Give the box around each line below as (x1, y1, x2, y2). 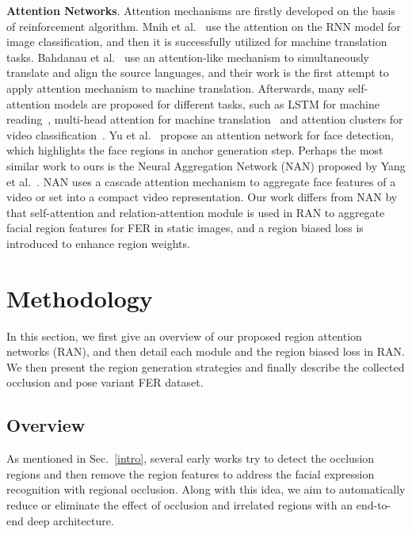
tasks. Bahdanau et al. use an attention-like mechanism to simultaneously (6, 48, 369, 65)
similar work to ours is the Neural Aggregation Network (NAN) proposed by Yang (6, 157, 406, 174)
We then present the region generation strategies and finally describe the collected (6, 358, 405, 375)
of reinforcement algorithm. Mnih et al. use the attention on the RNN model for (6, 17, 401, 34)
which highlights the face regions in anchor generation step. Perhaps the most (6, 142, 383, 158)
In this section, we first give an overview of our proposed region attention (6, 327, 362, 344)
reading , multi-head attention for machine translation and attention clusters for (6, 111, 403, 128)
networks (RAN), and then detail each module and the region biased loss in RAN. (6, 343, 405, 360)
